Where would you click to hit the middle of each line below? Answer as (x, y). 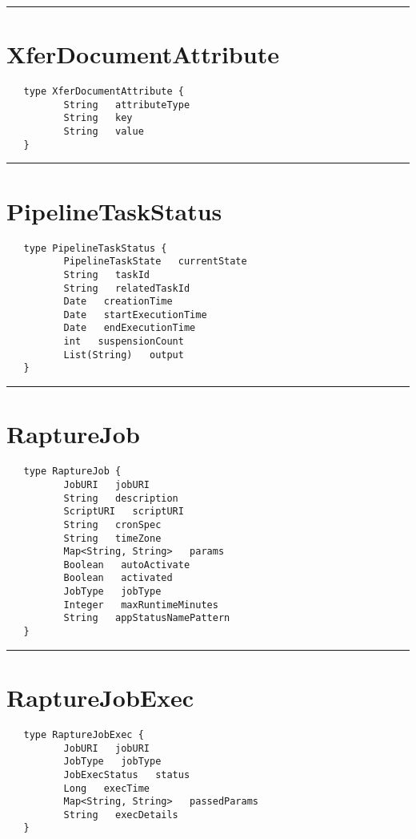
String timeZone (112, 538)
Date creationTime (118, 302)
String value (104, 132)
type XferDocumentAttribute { (104, 92)
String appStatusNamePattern (147, 618)
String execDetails (121, 815)
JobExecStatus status (127, 774)
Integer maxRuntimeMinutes (141, 605)
